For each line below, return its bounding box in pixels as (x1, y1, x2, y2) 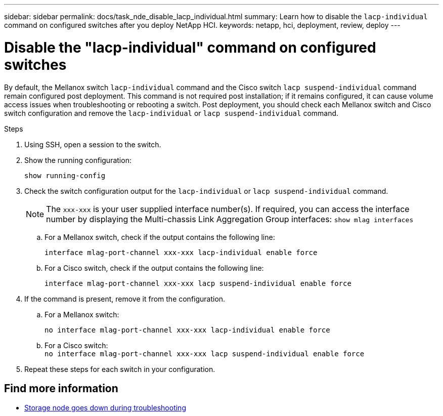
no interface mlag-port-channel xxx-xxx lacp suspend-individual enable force (45, 349, 365, 358)
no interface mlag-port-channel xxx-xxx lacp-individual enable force (45, 325, 330, 334)
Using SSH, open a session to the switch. (24, 140, 161, 149)
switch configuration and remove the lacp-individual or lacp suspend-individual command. (4, 108, 339, 117)
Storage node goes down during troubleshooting (24, 403, 186, 412)
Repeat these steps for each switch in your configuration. (24, 364, 215, 373)
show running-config (24, 171, 106, 180)
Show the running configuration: (24, 155, 131, 164)
